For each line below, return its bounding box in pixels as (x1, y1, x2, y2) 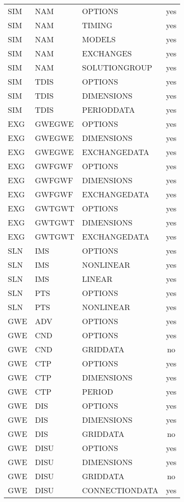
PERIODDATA (82, 104, 135, 115)
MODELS (82, 34, 116, 45)
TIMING (82, 19, 113, 31)
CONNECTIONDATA (82, 485, 158, 496)
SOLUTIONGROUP (82, 62, 152, 73)
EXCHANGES (82, 48, 132, 59)
